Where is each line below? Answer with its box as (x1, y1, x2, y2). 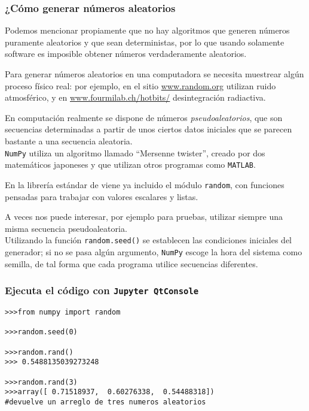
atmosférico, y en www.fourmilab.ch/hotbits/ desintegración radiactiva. (5, 91, 266, 104)
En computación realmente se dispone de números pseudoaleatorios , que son (5, 111, 283, 123)
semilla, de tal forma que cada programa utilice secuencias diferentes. (5, 257, 258, 270)
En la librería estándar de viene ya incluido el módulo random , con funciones (5, 178, 284, 191)
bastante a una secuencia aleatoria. (5, 134, 133, 147)
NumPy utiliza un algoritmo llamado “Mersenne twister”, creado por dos (5, 146, 265, 159)
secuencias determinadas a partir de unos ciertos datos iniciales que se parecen (5, 123, 292, 135)
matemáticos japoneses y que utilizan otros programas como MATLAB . (5, 158, 256, 171)
